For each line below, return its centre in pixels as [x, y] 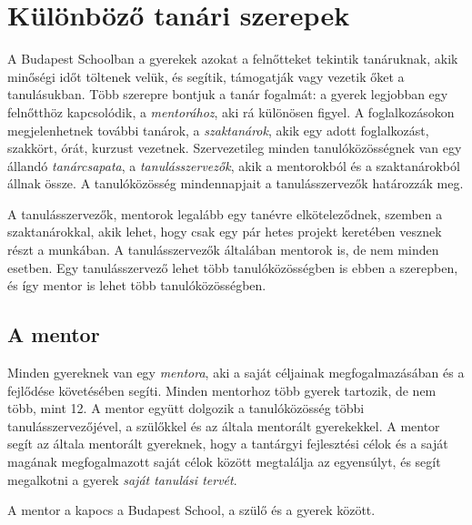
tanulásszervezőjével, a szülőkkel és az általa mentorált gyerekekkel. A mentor [224, 425]
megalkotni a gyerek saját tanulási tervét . [122, 479]
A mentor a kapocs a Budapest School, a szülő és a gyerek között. [191, 510]
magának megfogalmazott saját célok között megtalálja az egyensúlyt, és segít [224, 462]
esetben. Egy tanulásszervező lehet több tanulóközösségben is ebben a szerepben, [233, 267]
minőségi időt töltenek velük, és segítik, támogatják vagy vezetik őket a [206, 76]
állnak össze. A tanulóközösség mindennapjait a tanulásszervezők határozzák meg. [236, 183]
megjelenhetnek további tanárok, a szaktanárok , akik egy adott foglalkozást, [218, 130]
